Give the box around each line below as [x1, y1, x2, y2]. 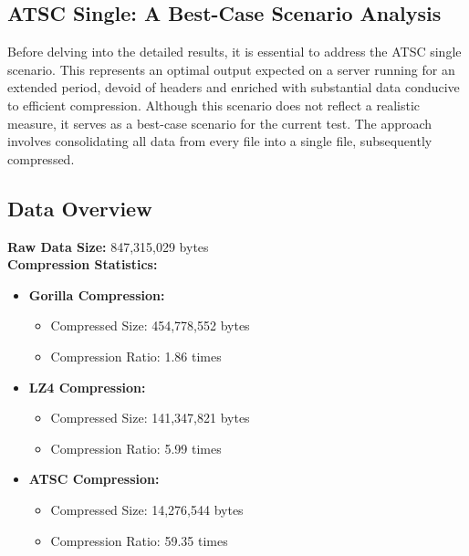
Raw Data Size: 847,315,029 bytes [7, 236, 209, 256]
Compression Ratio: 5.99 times [50, 438, 222, 457]
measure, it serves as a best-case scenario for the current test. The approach [7, 113, 433, 132]
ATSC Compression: [28, 469, 160, 488]
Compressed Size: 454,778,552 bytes [50, 316, 250, 335]
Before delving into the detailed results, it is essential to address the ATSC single [7, 42, 462, 61]
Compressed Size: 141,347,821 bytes [50, 408, 250, 427]
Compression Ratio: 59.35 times [50, 530, 228, 550]
